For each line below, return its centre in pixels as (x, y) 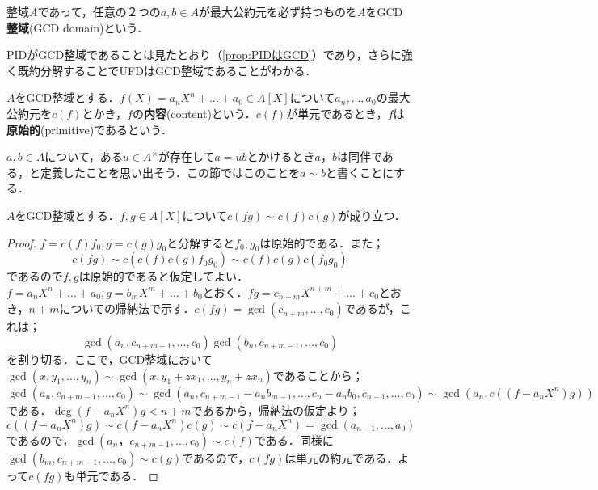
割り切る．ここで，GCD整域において (115, 359)
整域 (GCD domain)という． (78, 27)
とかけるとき (281, 156)
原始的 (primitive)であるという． (89, 129)
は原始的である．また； (322, 242)
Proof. (21, 242)
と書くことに (360, 172)
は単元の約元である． (341, 457)
